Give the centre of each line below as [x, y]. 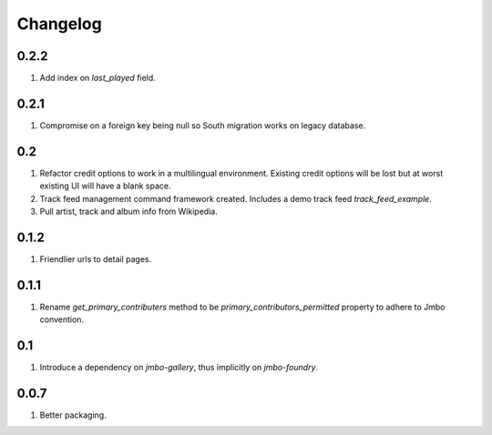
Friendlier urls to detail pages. [96, 258]
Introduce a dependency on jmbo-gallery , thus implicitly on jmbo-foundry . [179, 368]
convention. [62, 319]
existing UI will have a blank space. [106, 186]
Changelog [59, 24]
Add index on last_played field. [98, 78]
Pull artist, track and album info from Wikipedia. [128, 212]
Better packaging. [73, 415]
